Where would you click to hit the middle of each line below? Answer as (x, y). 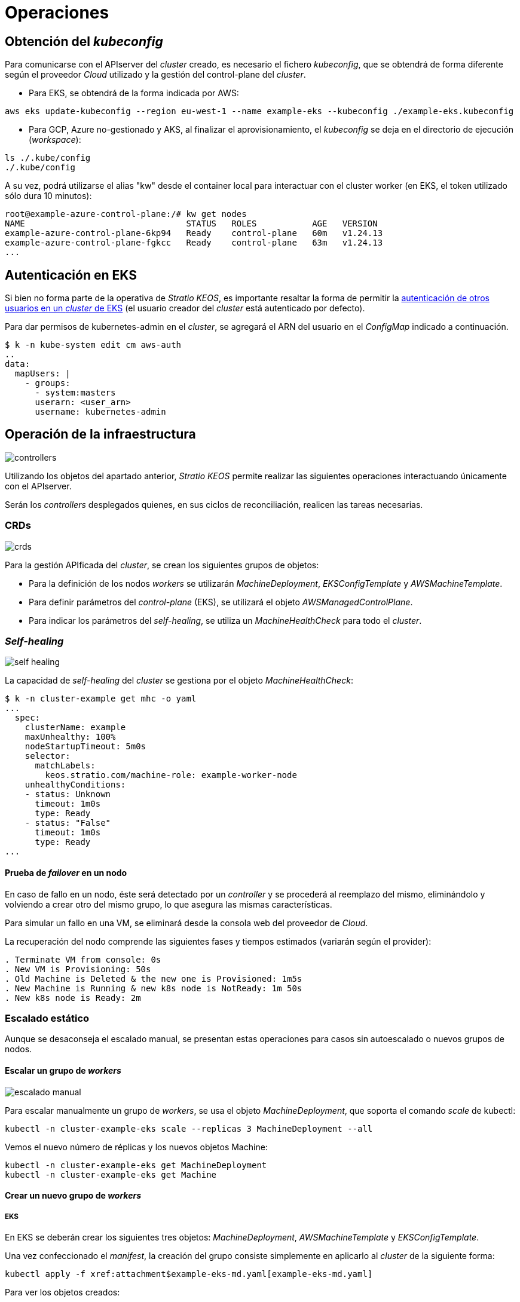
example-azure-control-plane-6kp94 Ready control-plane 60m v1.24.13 (194, 233)
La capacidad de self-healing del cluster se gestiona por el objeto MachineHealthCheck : (179, 681)
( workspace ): (55, 140)
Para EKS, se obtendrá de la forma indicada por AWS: (134, 93)
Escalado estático (47, 1018)
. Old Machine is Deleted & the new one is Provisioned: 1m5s (154, 978)
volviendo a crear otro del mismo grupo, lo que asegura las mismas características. (169, 904)
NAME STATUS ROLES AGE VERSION (191, 224)
